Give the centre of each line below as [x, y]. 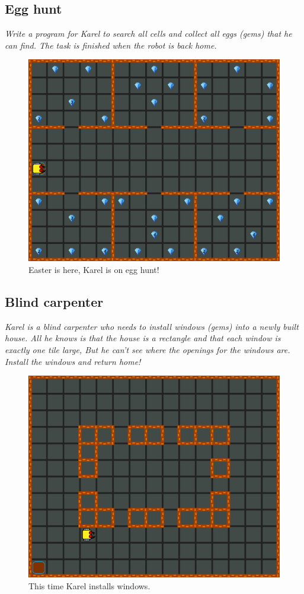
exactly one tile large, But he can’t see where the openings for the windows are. [148, 350]
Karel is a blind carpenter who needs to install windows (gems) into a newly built [152, 326]
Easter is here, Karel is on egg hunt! [94, 270]
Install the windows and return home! [73, 361]
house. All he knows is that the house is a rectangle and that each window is [143, 338]
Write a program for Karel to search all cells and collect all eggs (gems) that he [148, 34]
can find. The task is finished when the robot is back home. [111, 45]
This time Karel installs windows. [89, 585]
